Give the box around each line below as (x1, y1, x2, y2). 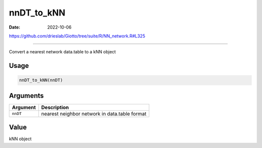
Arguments (9, 91, 44, 99)
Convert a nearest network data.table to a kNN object (9, 49, 116, 55)
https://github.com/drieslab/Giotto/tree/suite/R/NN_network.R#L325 (9, 33, 146, 39)
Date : (9, 24, 20, 30)
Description (41, 104, 69, 111)
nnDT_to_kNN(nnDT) (19, 78, 63, 83)
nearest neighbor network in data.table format (41, 110, 147, 117)
